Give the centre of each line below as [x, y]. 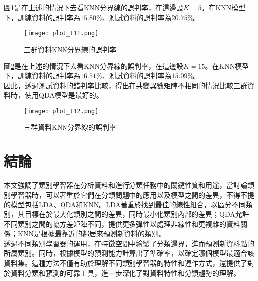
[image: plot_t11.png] [61, 34]
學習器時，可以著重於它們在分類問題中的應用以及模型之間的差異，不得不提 [132, 194]
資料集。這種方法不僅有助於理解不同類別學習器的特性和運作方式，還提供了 [126, 262]
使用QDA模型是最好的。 [64, 95]
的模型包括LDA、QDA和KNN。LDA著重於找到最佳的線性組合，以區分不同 [125, 204]
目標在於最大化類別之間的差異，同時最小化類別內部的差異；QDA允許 [137, 214]
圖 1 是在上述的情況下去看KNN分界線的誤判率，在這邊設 [94, 7]
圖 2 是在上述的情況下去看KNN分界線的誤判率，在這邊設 [94, 66]
